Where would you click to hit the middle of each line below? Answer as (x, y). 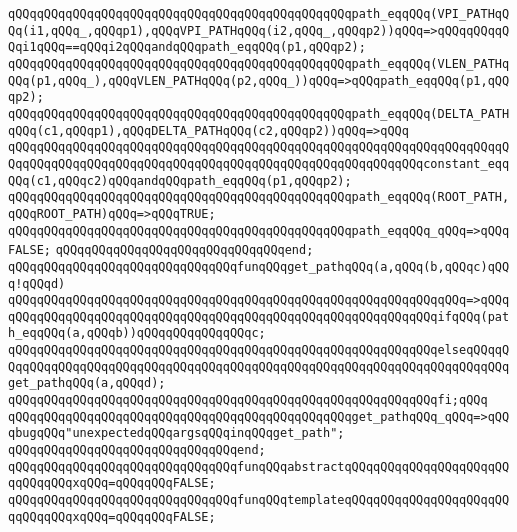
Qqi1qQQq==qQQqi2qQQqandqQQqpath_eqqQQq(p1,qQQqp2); (187, 47)
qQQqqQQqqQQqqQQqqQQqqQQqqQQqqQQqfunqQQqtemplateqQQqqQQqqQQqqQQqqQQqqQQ (259, 500)
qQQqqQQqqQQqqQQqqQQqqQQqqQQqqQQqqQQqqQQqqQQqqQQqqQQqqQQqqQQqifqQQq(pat (259, 316)
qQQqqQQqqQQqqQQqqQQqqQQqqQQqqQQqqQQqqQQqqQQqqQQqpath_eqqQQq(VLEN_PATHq (259, 63)
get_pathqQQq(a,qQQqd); (87, 383)
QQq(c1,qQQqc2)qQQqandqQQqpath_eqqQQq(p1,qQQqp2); (180, 180)
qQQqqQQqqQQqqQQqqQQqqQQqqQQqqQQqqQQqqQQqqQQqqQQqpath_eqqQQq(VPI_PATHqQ (259, 14)
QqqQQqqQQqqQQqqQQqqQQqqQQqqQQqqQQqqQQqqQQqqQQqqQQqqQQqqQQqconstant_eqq (259, 163)
